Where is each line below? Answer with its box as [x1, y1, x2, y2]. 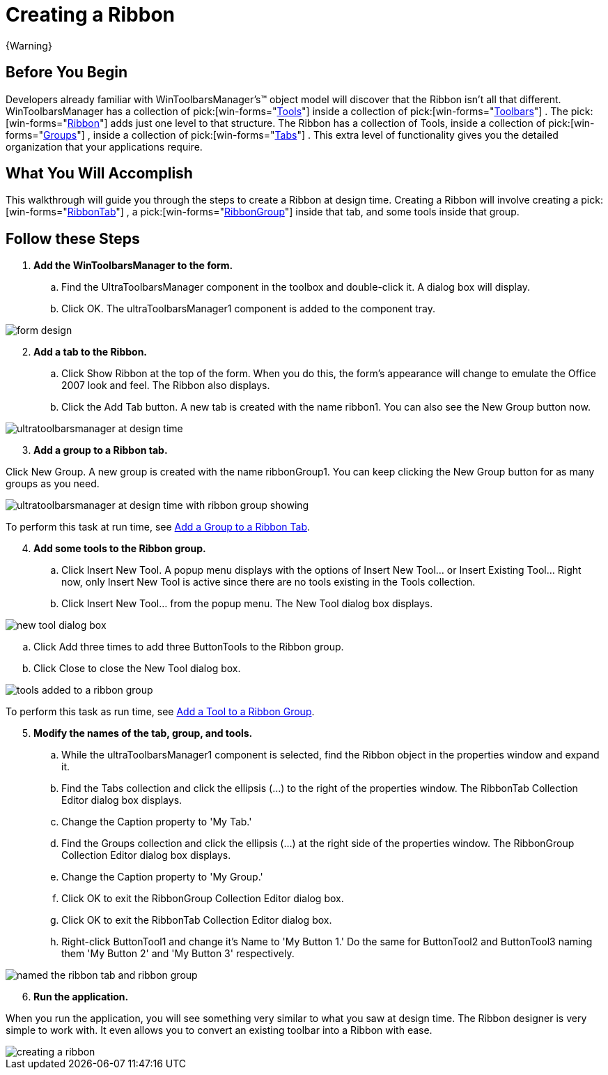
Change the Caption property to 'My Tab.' [61, 816, 252, 828]
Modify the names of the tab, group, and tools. [33, 727, 253, 740]
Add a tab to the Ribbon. [33, 346, 148, 358]
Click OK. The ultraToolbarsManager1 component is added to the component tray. [61, 303, 436, 315]
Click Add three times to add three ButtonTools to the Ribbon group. [33, 641, 344, 653]
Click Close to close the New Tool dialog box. [33, 662, 241, 675]
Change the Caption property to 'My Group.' [61, 871, 263, 883]
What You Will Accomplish [6, 165, 193, 183]
